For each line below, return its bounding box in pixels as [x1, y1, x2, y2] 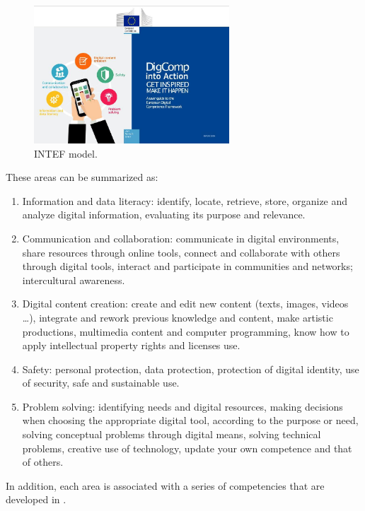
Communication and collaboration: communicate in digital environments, [22, 230, 340, 245]
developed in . [6, 492, 66, 507]
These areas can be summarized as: [6, 170, 158, 184]
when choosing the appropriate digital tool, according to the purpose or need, [22, 413, 359, 428]
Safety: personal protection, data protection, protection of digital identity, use [22, 361, 359, 376]
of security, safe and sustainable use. [22, 375, 180, 390]
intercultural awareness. [22, 272, 125, 287]
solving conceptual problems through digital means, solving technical [22, 427, 321, 442]
